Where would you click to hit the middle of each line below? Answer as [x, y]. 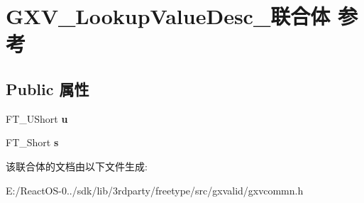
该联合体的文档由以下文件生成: [77, 166]
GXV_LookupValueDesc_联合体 [168, 16]
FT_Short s [32, 142]
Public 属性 [48, 88]
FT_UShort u [37, 118]
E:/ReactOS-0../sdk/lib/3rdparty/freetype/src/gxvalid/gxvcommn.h [155, 190]
